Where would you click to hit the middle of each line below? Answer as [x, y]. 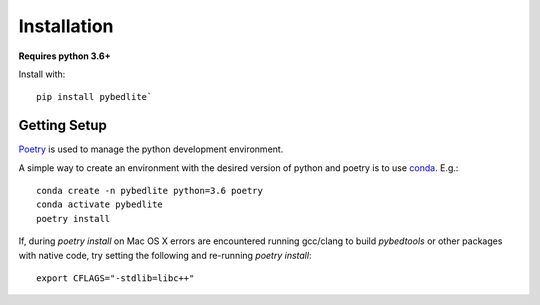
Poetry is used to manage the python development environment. [151, 149]
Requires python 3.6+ [64, 56]
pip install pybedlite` [94, 97]
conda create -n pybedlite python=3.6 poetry [150, 191]
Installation [66, 26]
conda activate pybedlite [100, 204]
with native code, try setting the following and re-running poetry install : [165, 255]
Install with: [42, 74]
